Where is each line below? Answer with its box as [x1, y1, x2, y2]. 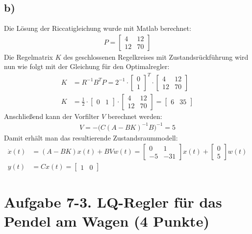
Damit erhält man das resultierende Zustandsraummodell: [4, 132, 178, 142]
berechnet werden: [107, 111, 162, 121]
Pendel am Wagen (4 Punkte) [4, 211, 209, 231]
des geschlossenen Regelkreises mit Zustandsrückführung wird [63, 51, 249, 62]
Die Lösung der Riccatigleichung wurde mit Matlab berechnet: [4, 23, 191, 33]
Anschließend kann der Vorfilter [4, 111, 100, 121]
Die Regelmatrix [4, 51, 53, 62]
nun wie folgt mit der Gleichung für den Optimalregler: [4, 61, 170, 71]
